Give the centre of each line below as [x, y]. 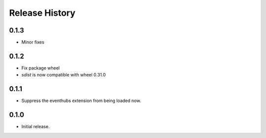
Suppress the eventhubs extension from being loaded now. [81, 101]
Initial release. [35, 127]
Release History [42, 13]
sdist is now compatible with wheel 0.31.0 [64, 75]
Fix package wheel [41, 68]
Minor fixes [33, 42]
